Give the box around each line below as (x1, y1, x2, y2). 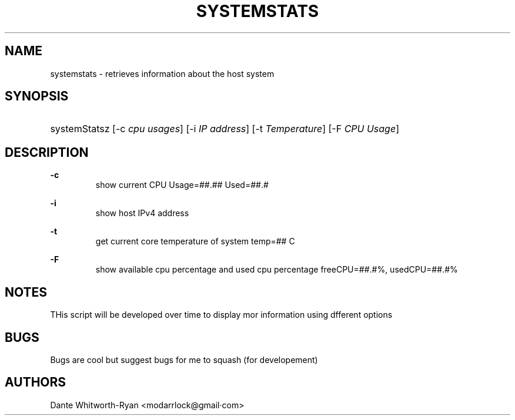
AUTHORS (5, 375, 66, 390)
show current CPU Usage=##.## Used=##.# (95, 180, 269, 190)
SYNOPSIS (5, 89, 69, 104)
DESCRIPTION (5, 145, 89, 160)
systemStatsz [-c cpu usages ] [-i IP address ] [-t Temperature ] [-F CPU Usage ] (50, 123, 399, 135)
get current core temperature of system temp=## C (95, 236, 295, 247)
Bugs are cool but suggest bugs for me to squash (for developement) (50, 354, 318, 365)
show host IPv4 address (95, 208, 189, 219)
